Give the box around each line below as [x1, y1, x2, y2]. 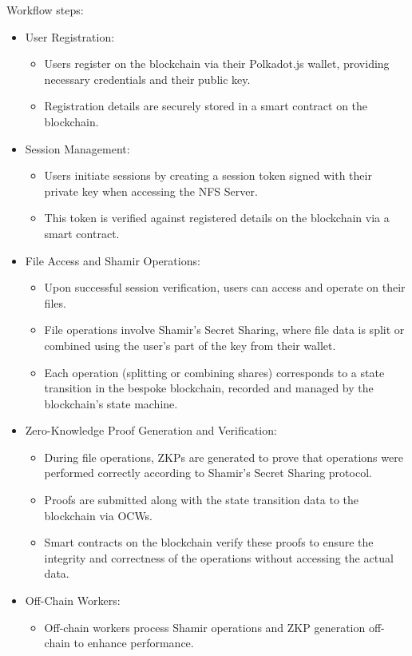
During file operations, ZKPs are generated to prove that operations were [44, 448, 403, 465]
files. [44, 294, 66, 311]
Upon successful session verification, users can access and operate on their [44, 279, 406, 296]
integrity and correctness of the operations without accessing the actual [44, 549, 394, 566]
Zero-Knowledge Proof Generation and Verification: [25, 422, 277, 439]
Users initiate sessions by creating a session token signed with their [44, 167, 372, 184]
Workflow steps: [6, 2, 84, 18]
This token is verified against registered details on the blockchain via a [44, 209, 390, 226]
